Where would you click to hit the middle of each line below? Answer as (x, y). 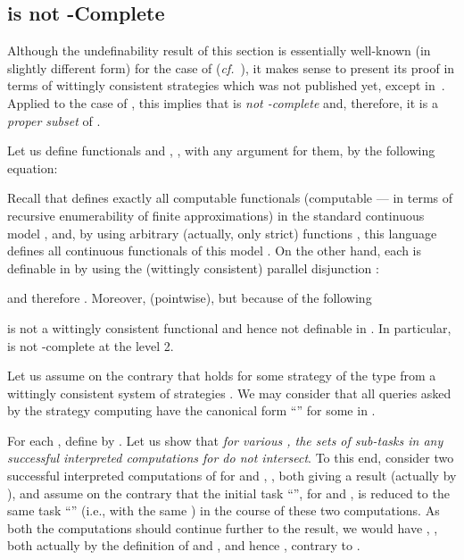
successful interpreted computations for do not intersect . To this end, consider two (231, 458)
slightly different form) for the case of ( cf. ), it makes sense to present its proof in (231, 67)
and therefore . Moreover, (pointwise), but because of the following (190, 298)
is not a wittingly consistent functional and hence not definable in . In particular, (229, 327)
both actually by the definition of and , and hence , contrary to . (184, 545)
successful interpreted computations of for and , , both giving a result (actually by (232, 476)
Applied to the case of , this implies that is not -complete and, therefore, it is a (223, 102)
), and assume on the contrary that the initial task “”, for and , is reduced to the (228, 493)
